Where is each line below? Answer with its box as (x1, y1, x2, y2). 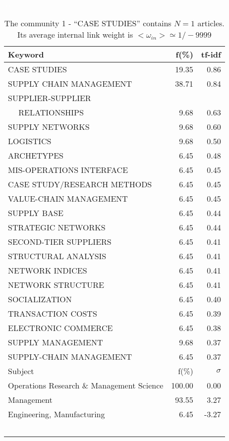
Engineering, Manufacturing (8, 408, 105, 420)
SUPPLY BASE (8, 207, 63, 219)
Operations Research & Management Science (8, 379, 164, 391)
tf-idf (201, 48, 221, 60)
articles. (197, 17, 225, 29)
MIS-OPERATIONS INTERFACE (8, 164, 128, 175)
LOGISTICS (8, 135, 52, 147)
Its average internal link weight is (17, 28, 133, 40)
